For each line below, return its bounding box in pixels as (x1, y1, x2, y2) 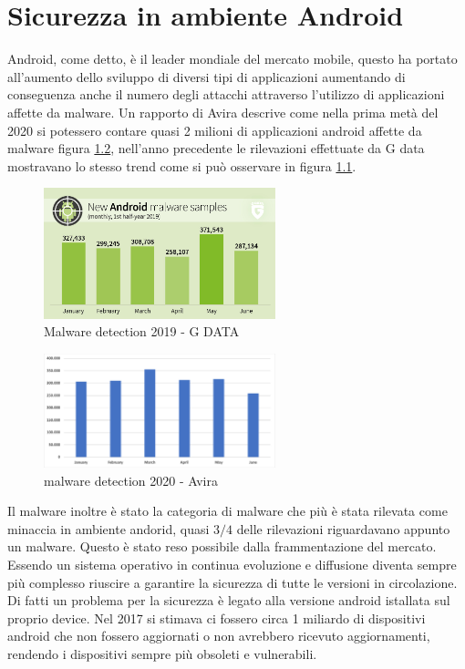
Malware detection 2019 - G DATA (44, 322, 240, 341)
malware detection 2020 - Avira (44, 470, 219, 489)
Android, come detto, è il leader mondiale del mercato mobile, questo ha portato (7, 49, 458, 68)
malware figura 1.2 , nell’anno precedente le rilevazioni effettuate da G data (7, 139, 425, 158)
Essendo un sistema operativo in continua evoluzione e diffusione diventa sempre (7, 554, 457, 573)
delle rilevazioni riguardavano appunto (236, 519, 450, 538)
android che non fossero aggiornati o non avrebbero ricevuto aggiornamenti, (7, 626, 430, 645)
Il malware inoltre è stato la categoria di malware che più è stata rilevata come (7, 501, 448, 520)
